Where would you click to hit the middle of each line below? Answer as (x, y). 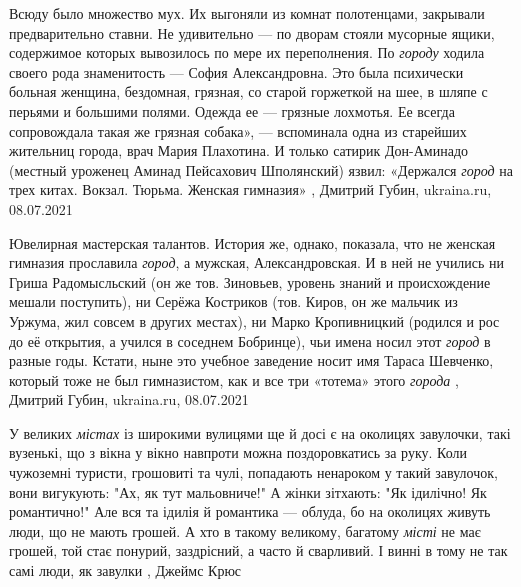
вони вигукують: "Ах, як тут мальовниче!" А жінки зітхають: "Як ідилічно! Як (248, 491)
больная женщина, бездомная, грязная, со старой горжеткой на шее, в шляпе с (248, 91)
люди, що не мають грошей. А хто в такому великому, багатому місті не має (245, 530)
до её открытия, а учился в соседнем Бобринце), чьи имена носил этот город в (250, 340)
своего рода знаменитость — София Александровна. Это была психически (236, 71)
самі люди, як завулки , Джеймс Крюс (125, 570)
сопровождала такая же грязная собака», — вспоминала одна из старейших (238, 130)
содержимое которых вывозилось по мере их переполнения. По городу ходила (247, 52)
